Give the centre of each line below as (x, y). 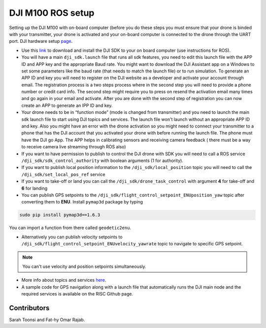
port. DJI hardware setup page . (41, 41)
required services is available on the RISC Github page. (77, 294)
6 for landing (34, 188)
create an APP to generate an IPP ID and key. (67, 105)
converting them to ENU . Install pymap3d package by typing (82, 202)
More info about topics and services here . (64, 280)
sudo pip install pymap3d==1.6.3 (60, 215)
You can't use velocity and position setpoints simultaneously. (84, 266)
